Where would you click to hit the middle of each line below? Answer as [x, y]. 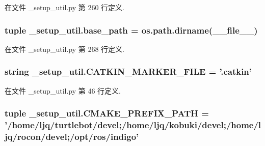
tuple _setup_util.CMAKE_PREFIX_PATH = [107, 113]
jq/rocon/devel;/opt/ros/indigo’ [72, 136]
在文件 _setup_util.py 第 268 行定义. [64, 49]
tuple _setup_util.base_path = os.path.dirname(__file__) [131, 30]
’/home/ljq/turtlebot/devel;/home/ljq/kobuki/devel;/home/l [133, 125]
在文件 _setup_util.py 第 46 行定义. [63, 90]
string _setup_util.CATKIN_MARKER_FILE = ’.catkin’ [128, 71]
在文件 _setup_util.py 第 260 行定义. [64, 7]
